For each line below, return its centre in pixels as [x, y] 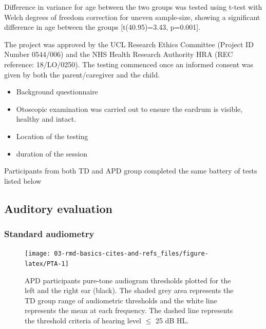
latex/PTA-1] [47, 264]
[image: [38, 254]
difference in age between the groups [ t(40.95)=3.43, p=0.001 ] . [102, 27]
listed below [23, 180]
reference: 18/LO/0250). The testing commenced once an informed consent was [129, 64]
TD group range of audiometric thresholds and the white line [121, 300]
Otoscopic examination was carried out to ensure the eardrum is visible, [129, 109]
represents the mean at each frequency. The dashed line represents [129, 310]
